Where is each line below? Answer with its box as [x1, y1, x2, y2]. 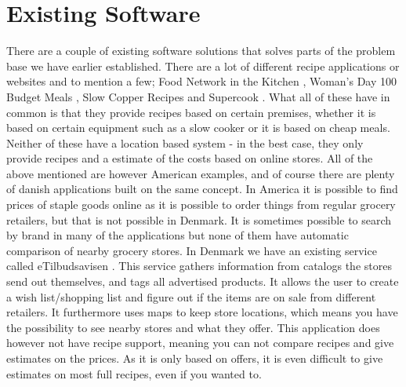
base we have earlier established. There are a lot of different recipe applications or [6, 57, 400, 74]
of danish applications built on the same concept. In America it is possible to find [6, 181, 398, 197]
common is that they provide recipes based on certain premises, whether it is [6, 104, 376, 120]
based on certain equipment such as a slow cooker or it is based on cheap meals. [6, 119, 390, 136]
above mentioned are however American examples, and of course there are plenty [6, 165, 395, 181]
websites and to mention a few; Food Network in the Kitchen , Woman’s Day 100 [6, 73, 397, 89]
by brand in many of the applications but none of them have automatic [6, 227, 349, 243]
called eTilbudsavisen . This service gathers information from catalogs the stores [6, 257, 392, 274]
